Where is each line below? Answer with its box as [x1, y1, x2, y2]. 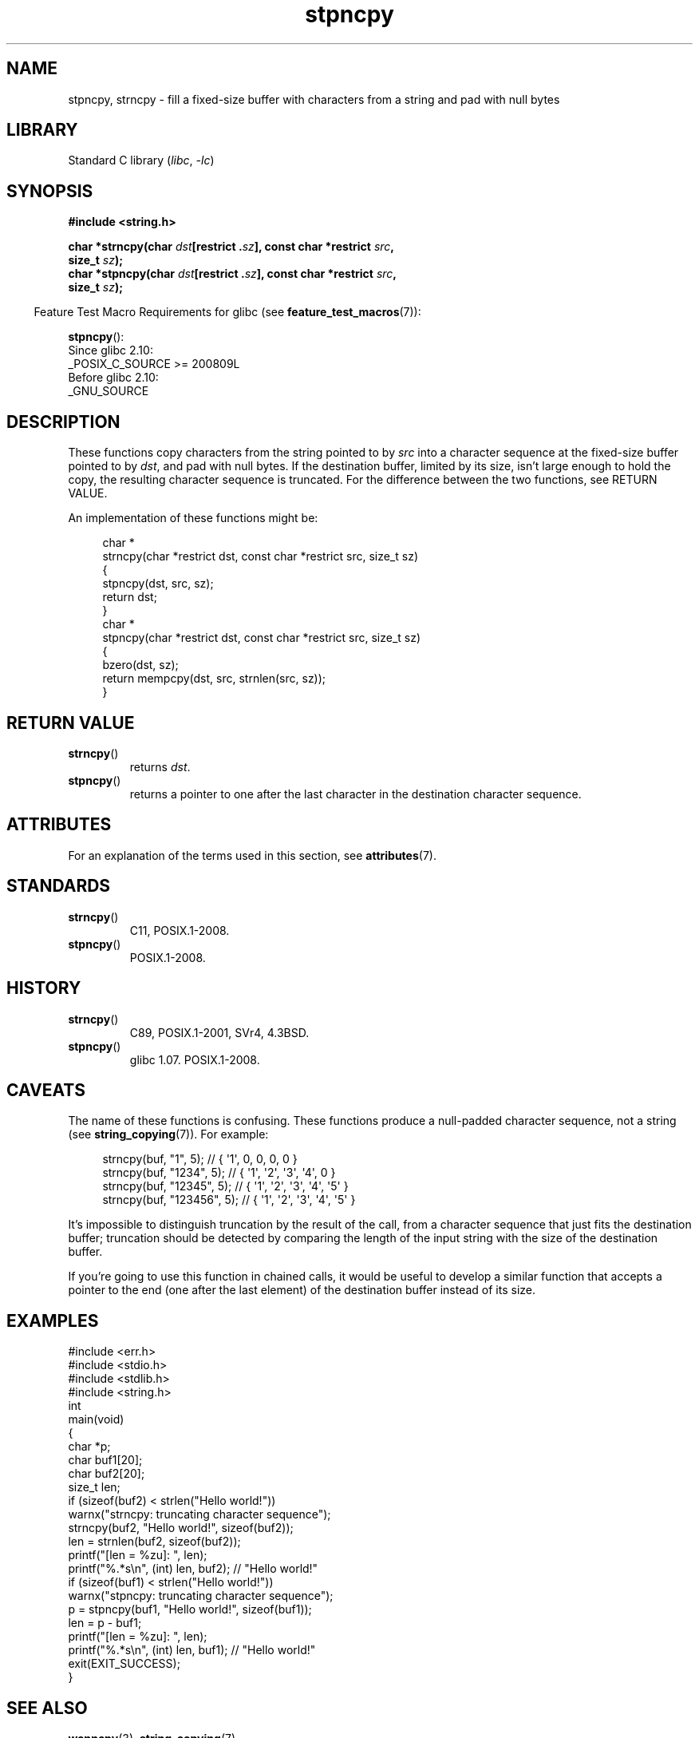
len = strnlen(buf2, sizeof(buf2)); [68, 1534, 241, 1549]
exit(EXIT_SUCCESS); [68, 1657, 180, 1671]
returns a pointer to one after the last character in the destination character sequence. [129, 786, 582, 801]
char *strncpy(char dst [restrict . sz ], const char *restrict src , [68, 240, 395, 254]
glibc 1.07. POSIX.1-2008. [129, 1052, 260, 1067]
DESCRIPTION [6, 411, 120, 432]
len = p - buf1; [68, 1616, 142, 1630]
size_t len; [68, 1480, 120, 1495]
